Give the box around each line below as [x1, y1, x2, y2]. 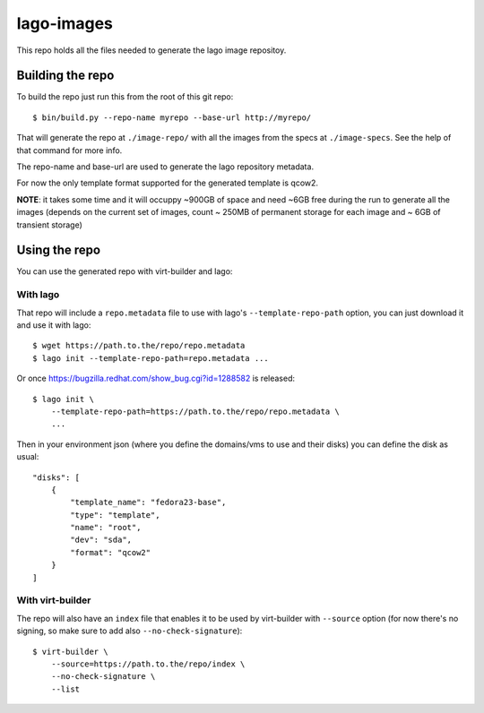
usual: [16, 451, 39, 462]
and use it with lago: [16, 320, 91, 331]
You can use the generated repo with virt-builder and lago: [16, 266, 233, 277]
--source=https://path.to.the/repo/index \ [50, 658, 246, 669]
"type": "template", [70, 510, 160, 520]
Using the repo [16, 243, 101, 258]
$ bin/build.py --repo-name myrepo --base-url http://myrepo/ [32, 112, 312, 123]
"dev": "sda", [70, 535, 133, 545]
